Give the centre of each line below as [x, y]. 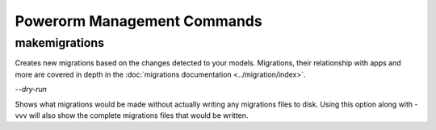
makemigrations [60, 43]
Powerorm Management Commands [138, 21]
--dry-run [31, 90]
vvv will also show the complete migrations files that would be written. [132, 115]
